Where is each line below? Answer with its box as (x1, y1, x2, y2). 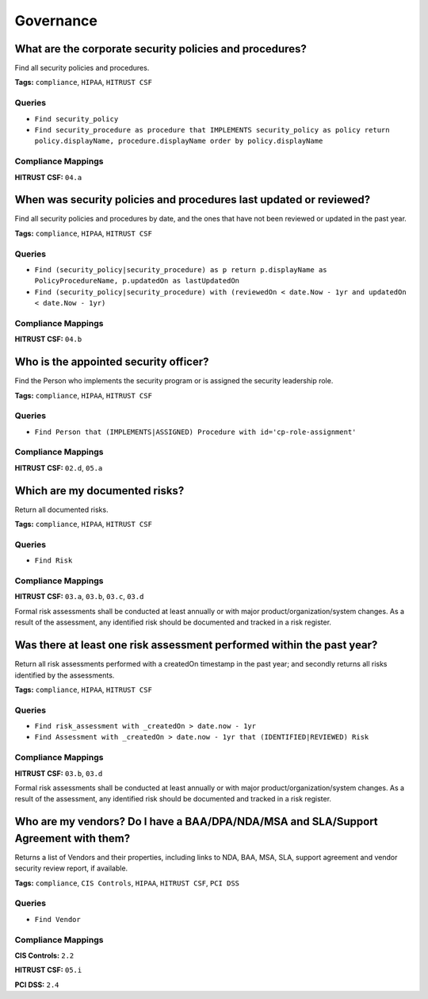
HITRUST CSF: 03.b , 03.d (14, 768, 103, 778)
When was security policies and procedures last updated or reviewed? (14, 193, 371, 206)
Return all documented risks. (14, 505, 109, 514)
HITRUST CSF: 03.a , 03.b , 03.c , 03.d (14, 592, 144, 601)
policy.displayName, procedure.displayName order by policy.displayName (34, 136, 323, 146)
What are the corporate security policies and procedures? (14, 42, 307, 56)
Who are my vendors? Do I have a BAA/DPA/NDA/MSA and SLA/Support (14, 815, 378, 828)
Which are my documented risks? (14, 484, 185, 498)
